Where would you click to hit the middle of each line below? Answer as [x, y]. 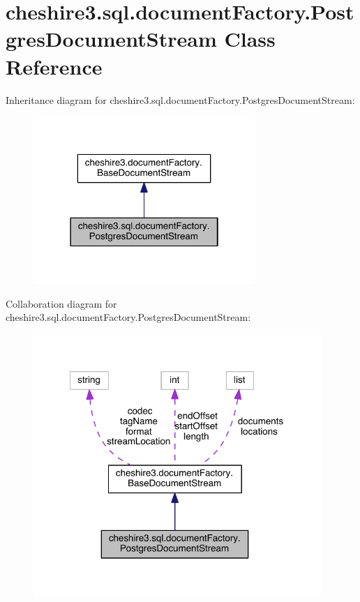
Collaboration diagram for [61, 303]
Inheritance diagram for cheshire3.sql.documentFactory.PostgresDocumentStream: [180, 99]
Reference [54, 66]
